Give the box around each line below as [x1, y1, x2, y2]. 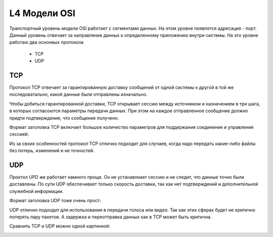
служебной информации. [9, 188, 64, 194]
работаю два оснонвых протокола [9, 39, 84, 45]
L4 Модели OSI [9, 8, 76, 19]
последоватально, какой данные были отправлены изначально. [9, 91, 148, 98]
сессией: [9, 131, 29, 137]
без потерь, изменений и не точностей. [9, 148, 95, 154]
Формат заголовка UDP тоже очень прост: [9, 198, 101, 204]
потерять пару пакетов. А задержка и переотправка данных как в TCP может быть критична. [9, 214, 212, 220]
